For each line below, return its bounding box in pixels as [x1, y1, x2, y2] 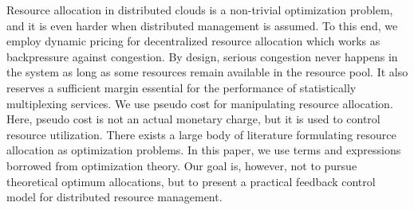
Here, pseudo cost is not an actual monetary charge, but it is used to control [6, 111, 380, 127]
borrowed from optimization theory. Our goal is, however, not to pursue [6, 157, 357, 173]
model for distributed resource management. [6, 189, 223, 205]
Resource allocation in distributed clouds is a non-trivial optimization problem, [6, 2, 393, 17]
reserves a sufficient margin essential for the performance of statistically [6, 79, 357, 95]
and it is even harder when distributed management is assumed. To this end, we [6, 17, 398, 33]
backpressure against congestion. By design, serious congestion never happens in [6, 48, 398, 64]
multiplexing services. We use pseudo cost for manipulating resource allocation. [6, 95, 393, 111]
